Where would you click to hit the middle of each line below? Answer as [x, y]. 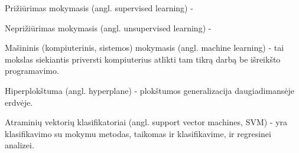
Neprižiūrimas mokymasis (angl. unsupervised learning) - [108, 27]
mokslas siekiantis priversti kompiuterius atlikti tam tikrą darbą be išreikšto [143, 59]
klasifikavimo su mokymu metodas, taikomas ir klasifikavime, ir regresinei [138, 133]
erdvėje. [19, 102]
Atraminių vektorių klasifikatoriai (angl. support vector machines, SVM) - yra [146, 122]
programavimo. [32, 71]
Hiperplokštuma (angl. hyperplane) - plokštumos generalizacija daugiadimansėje [150, 90]
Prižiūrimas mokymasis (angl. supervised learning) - [99, 8]
